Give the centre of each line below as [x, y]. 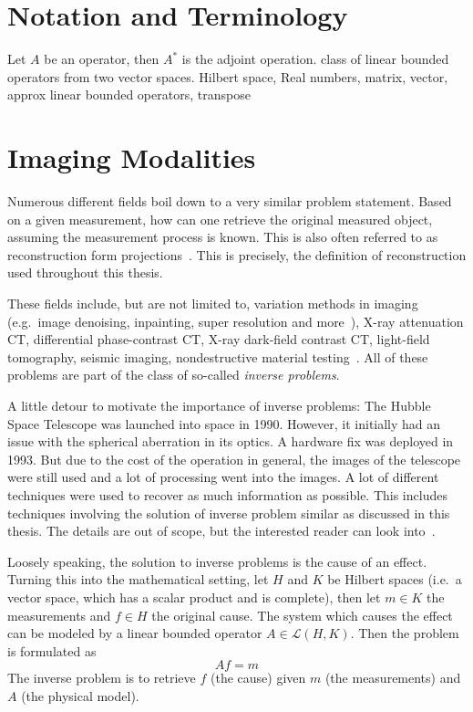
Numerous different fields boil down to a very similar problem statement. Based [230, 201]
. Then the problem [405, 633]
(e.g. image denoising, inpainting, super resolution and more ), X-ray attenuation [236, 321]
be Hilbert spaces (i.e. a [395, 579]
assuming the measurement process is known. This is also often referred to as [223, 237]
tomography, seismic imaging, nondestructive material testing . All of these [218, 356]
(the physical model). [80, 695]
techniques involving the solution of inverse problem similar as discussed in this [229, 513]
